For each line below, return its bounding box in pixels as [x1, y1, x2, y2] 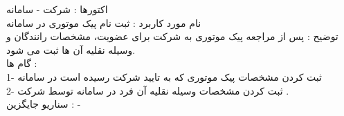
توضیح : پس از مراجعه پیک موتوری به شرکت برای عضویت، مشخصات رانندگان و [6, 29, 338, 43]
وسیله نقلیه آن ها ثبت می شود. [6, 42, 136, 57]
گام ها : [6, 56, 37, 70]
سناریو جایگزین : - [6, 97, 81, 111]
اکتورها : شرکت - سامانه [6, 2, 108, 16]
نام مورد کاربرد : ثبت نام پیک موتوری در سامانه [6, 15, 201, 30]
